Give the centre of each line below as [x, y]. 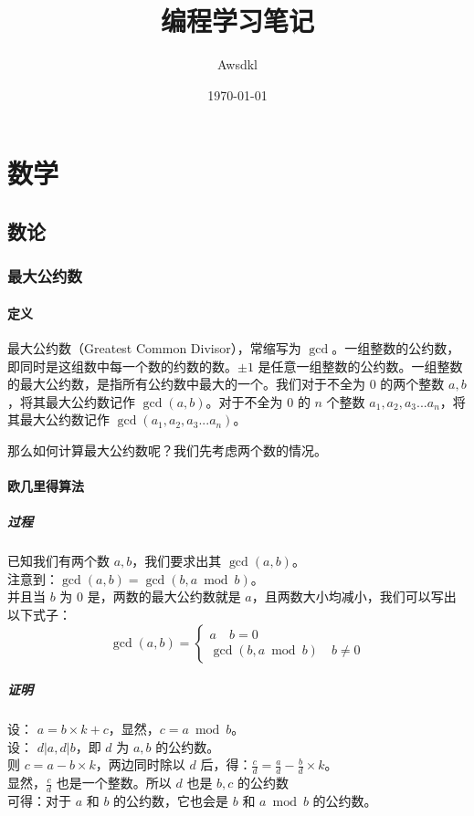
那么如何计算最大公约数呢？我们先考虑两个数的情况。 [167, 450]
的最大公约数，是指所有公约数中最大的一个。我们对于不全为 [186, 384]
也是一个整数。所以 [114, 783]
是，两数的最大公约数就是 [164, 596]
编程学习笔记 [237, 21]
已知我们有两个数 [58, 561]
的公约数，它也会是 [171, 801]
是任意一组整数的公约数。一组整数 [360, 366]
